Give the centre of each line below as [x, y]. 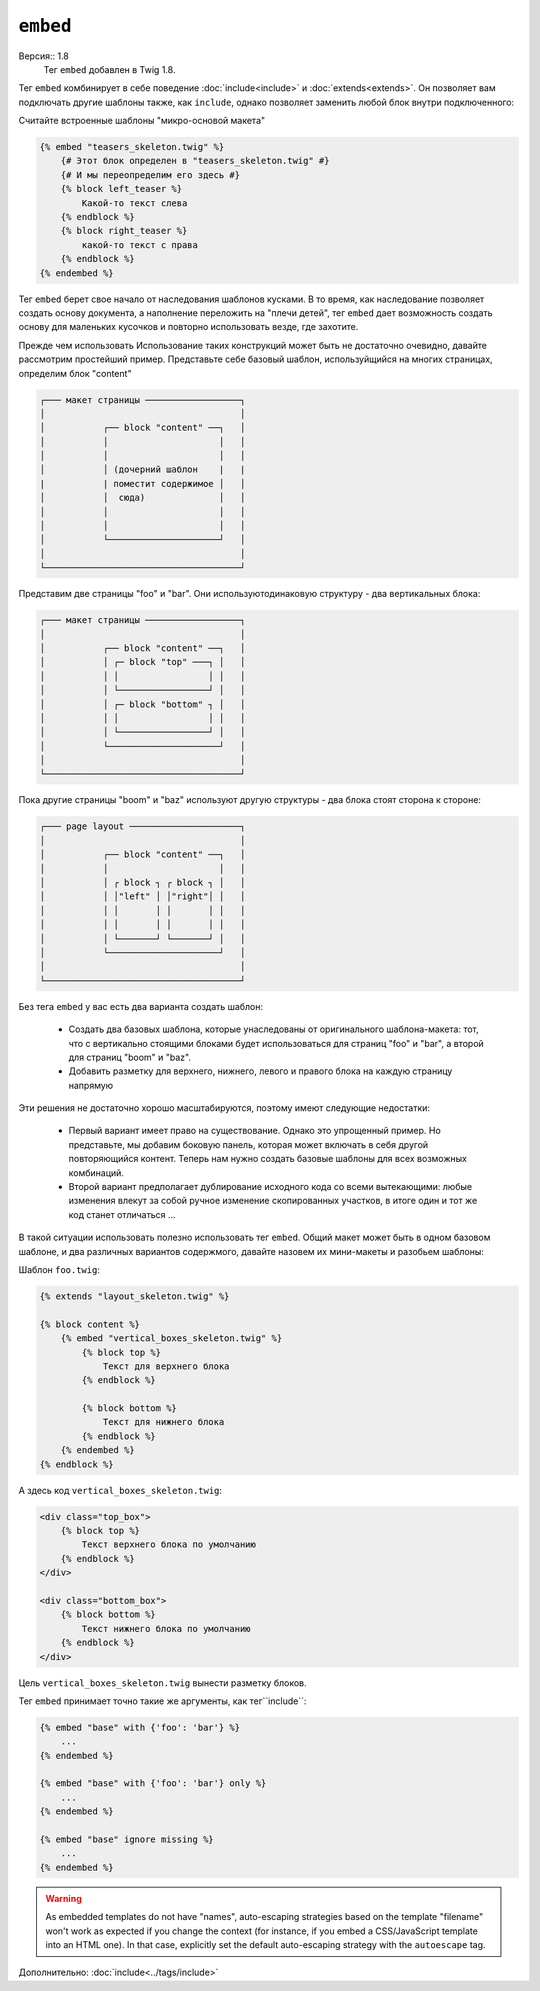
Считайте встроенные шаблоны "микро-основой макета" [142, 121]
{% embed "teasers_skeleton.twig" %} [132, 147]
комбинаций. [96, 1172]
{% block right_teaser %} [124, 231]
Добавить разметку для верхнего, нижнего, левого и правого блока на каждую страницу [260, 1071]
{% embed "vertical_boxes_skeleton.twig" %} [171, 1338]
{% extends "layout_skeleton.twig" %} [134, 1296]
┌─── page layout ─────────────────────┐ [142, 826]
